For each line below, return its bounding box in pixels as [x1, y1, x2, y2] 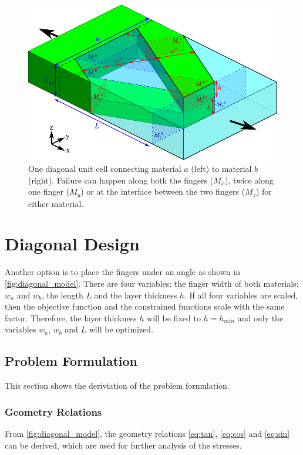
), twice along [225, 174, 274, 186]
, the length [41, 288, 83, 301]
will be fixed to [147, 311, 201, 324]
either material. [28, 197, 84, 209]
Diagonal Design [5, 232, 140, 256]
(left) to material [191, 162, 252, 174]
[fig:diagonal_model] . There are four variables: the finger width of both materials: [5, 277, 299, 289]
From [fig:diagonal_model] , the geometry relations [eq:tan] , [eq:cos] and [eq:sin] [5, 427, 290, 439]
